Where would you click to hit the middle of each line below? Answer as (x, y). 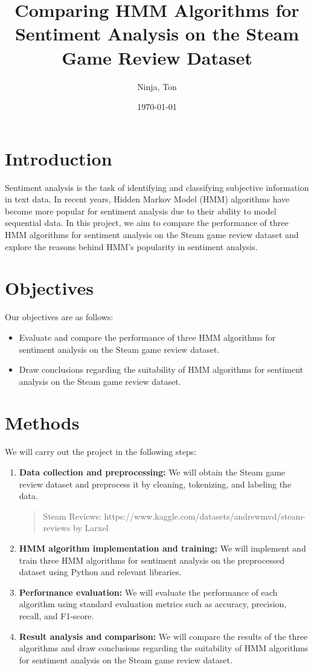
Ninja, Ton (157, 86)
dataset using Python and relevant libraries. (100, 572)
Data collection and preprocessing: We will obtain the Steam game (152, 472)
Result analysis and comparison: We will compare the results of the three (163, 636)
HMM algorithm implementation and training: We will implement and (162, 548)
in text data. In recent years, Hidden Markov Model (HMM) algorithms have (147, 199)
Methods (42, 423)
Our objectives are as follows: (59, 317)
